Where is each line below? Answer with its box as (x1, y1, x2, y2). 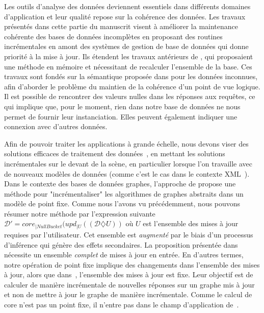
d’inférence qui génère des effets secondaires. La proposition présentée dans (4, 239, 238, 250)
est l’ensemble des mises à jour (143, 218, 239, 229)
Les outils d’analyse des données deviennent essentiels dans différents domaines (4, 1, 251, 11)
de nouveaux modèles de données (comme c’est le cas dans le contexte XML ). (4, 168, 250, 179)
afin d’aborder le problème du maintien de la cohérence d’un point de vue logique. (4, 81, 260, 91)
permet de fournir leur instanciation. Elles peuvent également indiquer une (4, 111, 237, 122)
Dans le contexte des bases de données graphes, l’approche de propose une (4, 178, 236, 189)
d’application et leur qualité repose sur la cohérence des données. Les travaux (4, 11, 246, 21)
